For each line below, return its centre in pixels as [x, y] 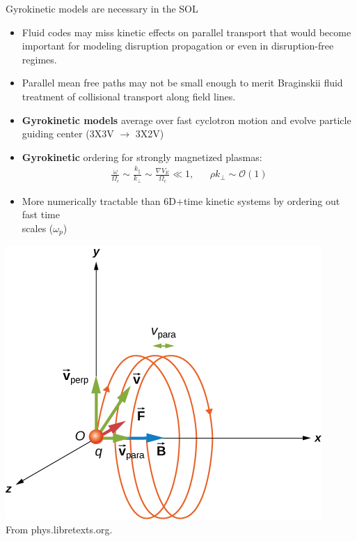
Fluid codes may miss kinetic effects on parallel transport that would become [187, 32]
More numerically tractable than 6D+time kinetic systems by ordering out [181, 200]
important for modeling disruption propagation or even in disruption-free [178, 46]
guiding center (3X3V [68, 134]
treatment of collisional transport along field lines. [129, 96]
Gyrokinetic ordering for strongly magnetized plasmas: [142, 157]
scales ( [38, 228]
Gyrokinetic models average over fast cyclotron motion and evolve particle [187, 120]
